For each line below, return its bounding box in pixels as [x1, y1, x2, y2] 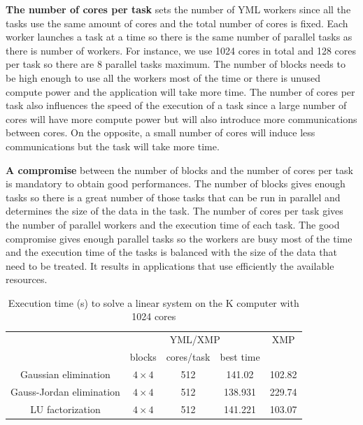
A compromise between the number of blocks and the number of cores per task [6, 162, 353, 177]
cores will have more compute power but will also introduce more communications [6, 111, 357, 126]
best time [220, 350, 260, 364]
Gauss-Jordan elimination [10, 384, 120, 398]
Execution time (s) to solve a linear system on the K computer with [8, 295, 299, 310]
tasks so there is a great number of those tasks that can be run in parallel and [6, 189, 341, 204]
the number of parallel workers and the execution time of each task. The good [6, 217, 340, 231]
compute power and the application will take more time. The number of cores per [6, 84, 355, 99]
